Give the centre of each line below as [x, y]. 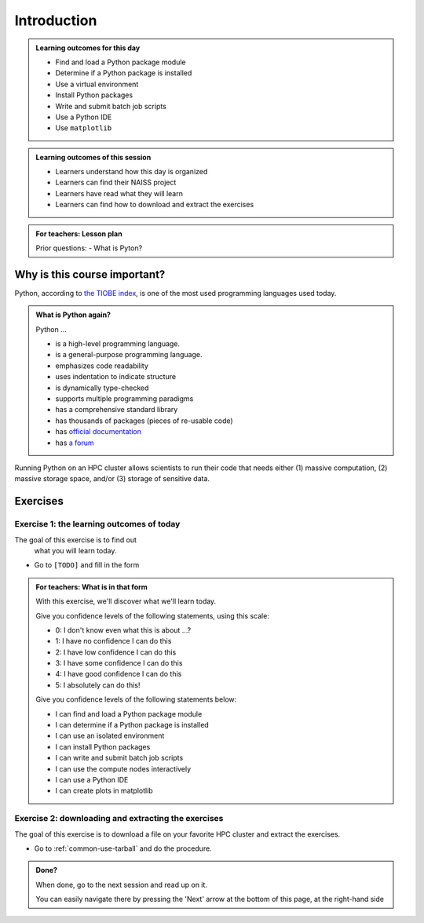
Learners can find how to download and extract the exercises [155, 205]
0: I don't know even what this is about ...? [123, 630]
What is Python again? [73, 315]
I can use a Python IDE [92, 779]
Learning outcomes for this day [88, 48]
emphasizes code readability [102, 366]
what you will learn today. [75, 550]
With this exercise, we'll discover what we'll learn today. [126, 601]
